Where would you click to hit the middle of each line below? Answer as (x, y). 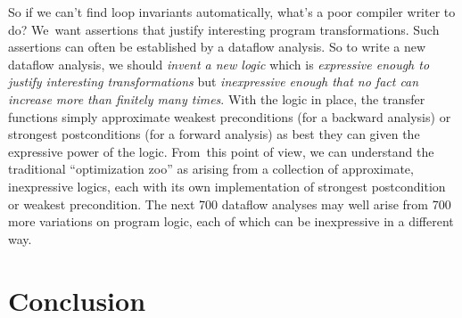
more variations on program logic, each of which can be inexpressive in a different (231, 221)
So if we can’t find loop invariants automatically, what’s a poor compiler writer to (232, 12)
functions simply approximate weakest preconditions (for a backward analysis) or (230, 116)
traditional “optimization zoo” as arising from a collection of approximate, (211, 169)
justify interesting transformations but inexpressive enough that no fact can (214, 82)
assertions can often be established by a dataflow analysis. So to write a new (217, 47)
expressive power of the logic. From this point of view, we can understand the (221, 151)
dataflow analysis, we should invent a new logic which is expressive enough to (219, 64)
